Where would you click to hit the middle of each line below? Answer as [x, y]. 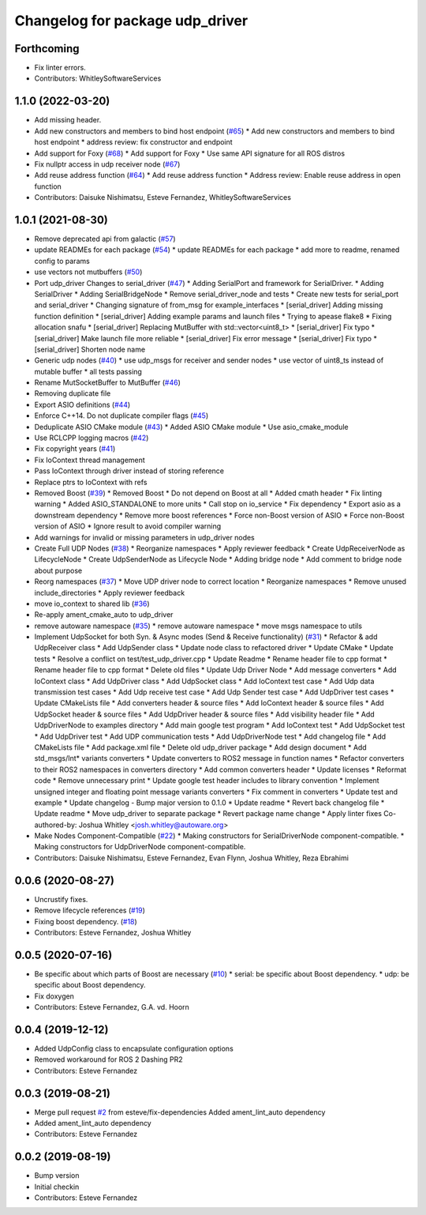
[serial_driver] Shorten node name [90, 349]
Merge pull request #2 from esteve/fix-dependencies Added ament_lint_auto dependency [180, 1112]
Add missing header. [68, 120]
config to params [62, 261]
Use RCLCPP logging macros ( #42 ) [92, 438]
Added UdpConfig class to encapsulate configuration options [134, 1048]
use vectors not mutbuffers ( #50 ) [88, 272]
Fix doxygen [54, 996]
